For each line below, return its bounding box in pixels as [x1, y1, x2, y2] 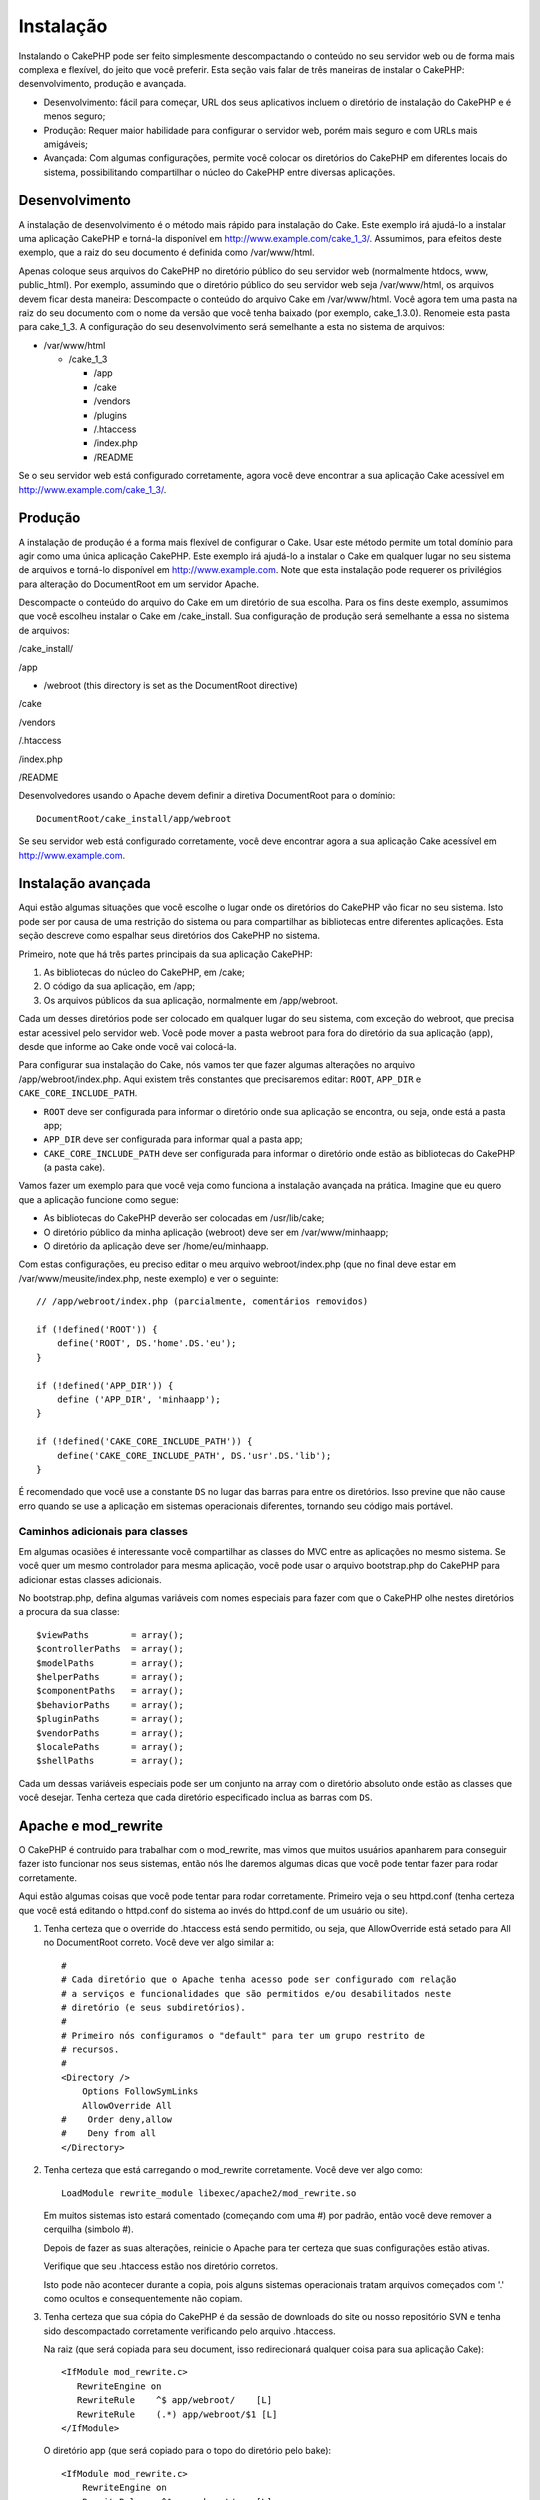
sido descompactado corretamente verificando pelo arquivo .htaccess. [43, 2325, 336, 2337]
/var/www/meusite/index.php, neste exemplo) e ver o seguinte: [18, 1272, 279, 1284]
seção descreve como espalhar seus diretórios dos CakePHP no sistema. [18, 930, 320, 942]
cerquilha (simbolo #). [43, 2223, 134, 2235]
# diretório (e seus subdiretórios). [61, 2001, 247, 2013]
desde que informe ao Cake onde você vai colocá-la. [18, 1040, 237, 1052]
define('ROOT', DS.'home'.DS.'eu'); [56, 1338, 237, 1349]
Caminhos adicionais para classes [18, 1525, 189, 1539]
